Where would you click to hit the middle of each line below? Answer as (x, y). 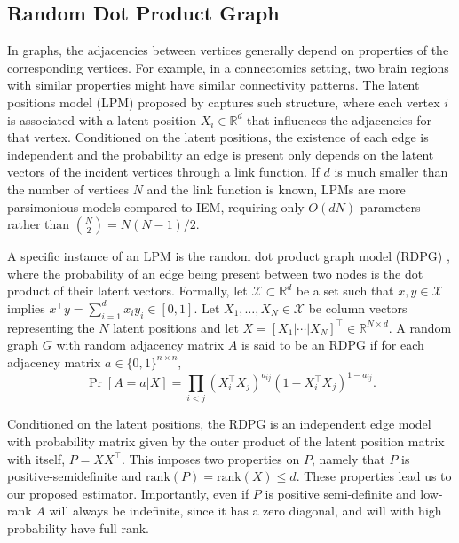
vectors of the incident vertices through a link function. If (163, 172)
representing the (51, 327)
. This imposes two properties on (210, 458)
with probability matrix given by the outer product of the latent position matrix (226, 441)
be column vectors (358, 307)
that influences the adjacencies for (339, 119)
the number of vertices (68, 189)
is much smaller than (391, 172)
